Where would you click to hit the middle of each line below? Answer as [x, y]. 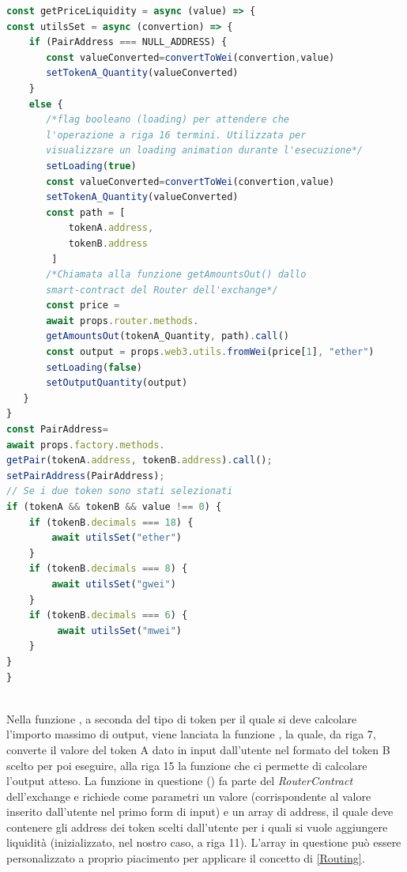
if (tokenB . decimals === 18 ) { [111, 522]
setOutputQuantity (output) [117, 383]
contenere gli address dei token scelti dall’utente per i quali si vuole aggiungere [197, 827]
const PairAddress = [57, 430]
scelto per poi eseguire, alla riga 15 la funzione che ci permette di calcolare [187, 765]
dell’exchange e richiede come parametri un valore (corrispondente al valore [189, 796]
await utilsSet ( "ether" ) [117, 538]
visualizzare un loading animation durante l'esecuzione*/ [205, 151]
